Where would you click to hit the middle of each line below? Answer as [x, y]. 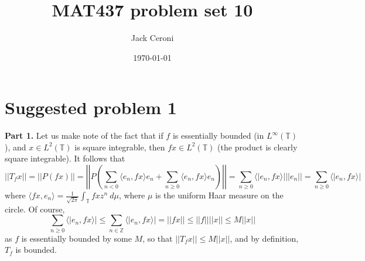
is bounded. [36, 250]
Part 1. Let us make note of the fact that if [84, 135]
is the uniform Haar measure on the [219, 195]
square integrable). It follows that [65, 158]
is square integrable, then [120, 147]
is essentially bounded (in [218, 135]
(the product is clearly [257, 147]
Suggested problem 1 [91, 107]
